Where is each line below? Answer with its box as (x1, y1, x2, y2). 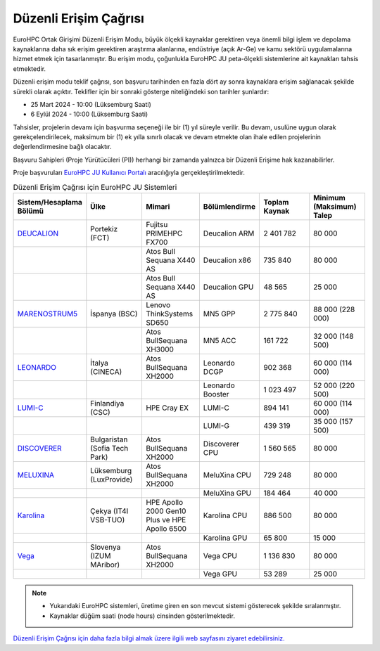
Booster (203, 389, 229, 399)
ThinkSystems (145, 309, 194, 318)
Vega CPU (203, 551, 238, 560)
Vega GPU (203, 569, 238, 579)
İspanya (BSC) (90, 309, 138, 318)
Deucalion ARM (203, 228, 255, 238)
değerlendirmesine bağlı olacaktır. (13, 143, 112, 151)
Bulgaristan (90, 434, 128, 444)
